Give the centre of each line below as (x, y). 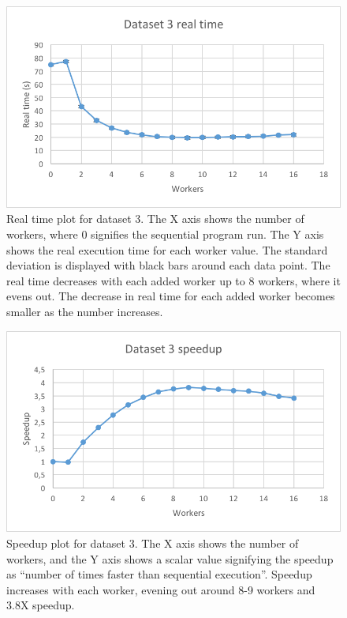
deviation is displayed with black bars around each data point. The (168, 265)
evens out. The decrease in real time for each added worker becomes (171, 296)
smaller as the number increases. (85, 311)
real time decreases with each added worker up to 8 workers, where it (173, 280)
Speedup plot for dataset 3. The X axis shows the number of (153, 543)
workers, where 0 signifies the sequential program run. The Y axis (165, 234)
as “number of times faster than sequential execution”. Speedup (159, 574)
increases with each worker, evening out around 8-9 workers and (161, 589)
